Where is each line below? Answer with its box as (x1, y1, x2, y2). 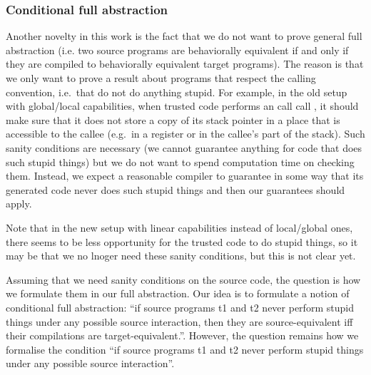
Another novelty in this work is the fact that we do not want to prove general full (6, 29, 362, 43)
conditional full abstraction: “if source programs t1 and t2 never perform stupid (6, 299, 354, 314)
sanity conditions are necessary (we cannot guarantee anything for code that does (6, 140, 362, 155)
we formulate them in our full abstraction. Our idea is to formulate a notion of (6, 286, 350, 301)
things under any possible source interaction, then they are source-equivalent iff (6, 314, 353, 329)
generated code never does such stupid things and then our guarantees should (6, 182, 345, 197)
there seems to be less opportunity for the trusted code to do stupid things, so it (6, 234, 358, 249)
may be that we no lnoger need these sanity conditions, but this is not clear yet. (6, 248, 356, 263)
